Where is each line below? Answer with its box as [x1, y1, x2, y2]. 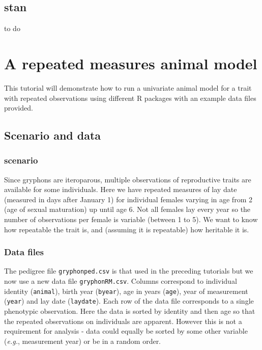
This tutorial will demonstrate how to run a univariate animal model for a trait [4, 82, 252, 93]
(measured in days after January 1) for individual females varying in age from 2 [4, 194, 252, 204]
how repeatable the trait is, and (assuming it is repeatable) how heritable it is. [4, 224, 249, 234]
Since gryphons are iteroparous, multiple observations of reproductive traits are [4, 174, 251, 184]
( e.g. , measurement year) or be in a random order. [4, 335, 161, 346]
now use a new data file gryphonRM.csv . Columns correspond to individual [4, 276, 237, 286]
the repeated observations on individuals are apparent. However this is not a [4, 315, 242, 326]
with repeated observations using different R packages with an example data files [4, 92, 256, 103]
